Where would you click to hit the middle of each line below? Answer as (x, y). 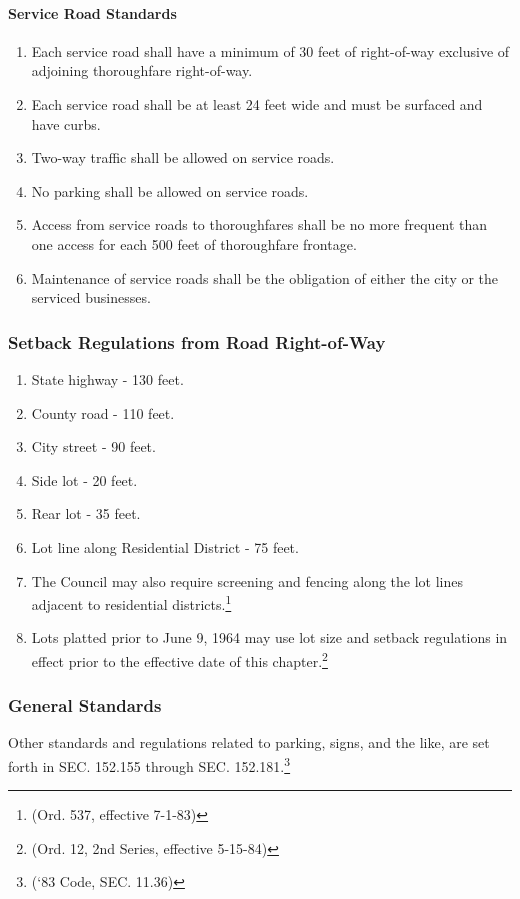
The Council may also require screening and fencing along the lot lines (247, 580)
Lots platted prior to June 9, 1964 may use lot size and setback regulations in (269, 637)
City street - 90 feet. (93, 446)
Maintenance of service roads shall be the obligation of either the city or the (265, 277)
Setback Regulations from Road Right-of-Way (197, 341)
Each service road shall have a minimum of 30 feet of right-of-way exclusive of (270, 50)
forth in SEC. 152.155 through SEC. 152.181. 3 (149, 764)
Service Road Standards (92, 12)
